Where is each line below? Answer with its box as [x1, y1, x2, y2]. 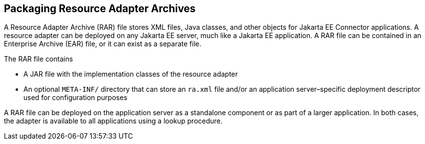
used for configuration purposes [23, 93, 127, 102]
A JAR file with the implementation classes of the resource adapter [23, 70, 238, 79]
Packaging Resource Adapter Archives [4, 2, 196, 15]
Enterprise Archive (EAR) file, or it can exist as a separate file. [4, 40, 202, 48]
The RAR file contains [4, 55, 73, 63]
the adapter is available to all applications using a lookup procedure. [4, 117, 223, 125]
